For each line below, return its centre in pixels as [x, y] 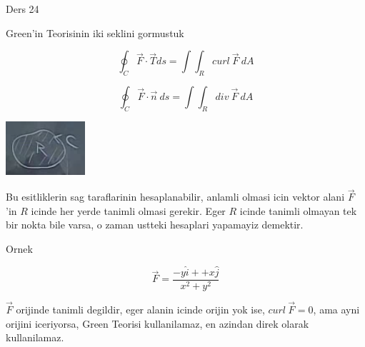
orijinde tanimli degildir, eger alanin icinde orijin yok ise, [140, 310]
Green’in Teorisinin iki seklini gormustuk [95, 32]
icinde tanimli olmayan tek [298, 210]
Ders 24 [22, 9]
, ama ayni [336, 310]
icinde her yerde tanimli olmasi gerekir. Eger [128, 210]
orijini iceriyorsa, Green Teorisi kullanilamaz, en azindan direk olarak [157, 323]
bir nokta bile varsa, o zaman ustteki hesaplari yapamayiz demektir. [155, 225]
